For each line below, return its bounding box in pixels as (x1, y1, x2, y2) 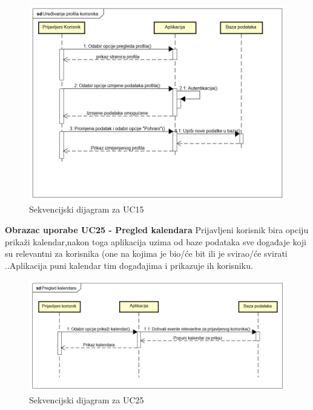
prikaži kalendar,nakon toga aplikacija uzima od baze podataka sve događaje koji (5, 235, 306, 248)
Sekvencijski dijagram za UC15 (29, 203, 144, 216)
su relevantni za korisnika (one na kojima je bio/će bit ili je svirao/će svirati (5, 247, 288, 260)
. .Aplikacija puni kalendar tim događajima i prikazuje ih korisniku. (5, 259, 253, 271)
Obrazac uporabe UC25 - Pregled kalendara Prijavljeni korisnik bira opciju (5, 223, 309, 236)
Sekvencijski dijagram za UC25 (29, 393, 144, 406)
